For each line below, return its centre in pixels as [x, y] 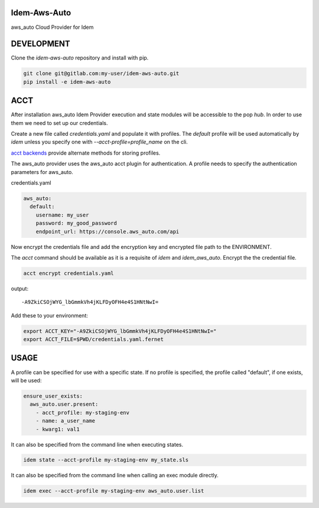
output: [20, 289]
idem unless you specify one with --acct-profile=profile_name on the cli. [100, 142]
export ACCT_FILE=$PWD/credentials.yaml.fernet [93, 340]
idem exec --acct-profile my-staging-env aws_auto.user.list [114, 491]
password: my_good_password [77, 223]
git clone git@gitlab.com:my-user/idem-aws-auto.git [101, 73]
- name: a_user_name [66, 421]
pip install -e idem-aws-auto [67, 82]
